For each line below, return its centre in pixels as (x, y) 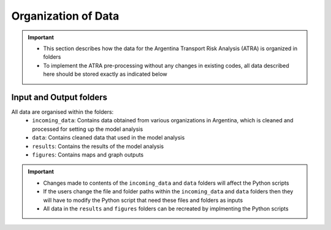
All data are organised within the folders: (63, 112)
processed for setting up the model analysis (88, 129)
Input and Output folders (59, 97)
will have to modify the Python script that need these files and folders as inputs (143, 200)
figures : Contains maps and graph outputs (88, 154)
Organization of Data (65, 16)
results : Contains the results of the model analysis (98, 146)
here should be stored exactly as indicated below (105, 74)
